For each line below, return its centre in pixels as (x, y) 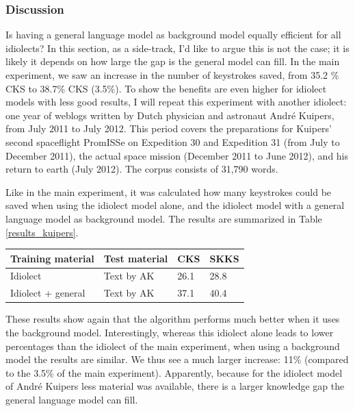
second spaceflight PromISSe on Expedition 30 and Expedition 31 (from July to (173, 141)
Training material (52, 258)
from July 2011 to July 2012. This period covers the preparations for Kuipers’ (169, 128)
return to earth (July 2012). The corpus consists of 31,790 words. (142, 169)
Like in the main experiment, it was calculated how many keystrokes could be (169, 191)
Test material (136, 258)
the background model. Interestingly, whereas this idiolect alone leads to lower (170, 332)
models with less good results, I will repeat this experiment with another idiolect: (176, 102)
